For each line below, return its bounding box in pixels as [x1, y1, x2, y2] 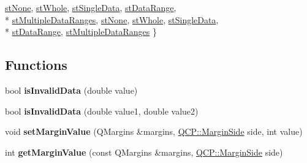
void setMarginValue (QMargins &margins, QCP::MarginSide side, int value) [5, 125, 303, 138]
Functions [5, 55, 67, 74]
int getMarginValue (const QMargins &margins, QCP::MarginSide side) [5, 145, 283, 158]
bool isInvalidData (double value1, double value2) [5, 104, 199, 117]
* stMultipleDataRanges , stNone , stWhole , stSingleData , [5, 13, 219, 26]
